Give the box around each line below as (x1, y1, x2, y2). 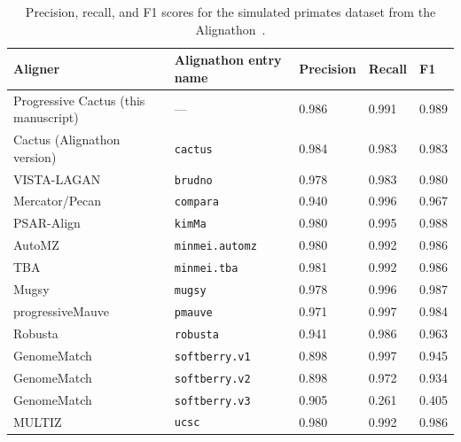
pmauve (174, 306, 213, 319)
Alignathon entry (174, 50, 282, 69)
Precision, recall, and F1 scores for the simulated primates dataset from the (25, 3, 436, 20)
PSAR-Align (13, 213, 81, 232)
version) (13, 147, 57, 166)
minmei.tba (174, 262, 238, 275)
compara (174, 196, 219, 209)
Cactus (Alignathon (13, 130, 121, 149)
